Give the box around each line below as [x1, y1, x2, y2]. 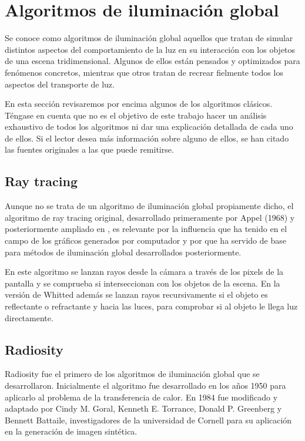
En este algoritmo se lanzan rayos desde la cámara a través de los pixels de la [5, 265, 284, 278]
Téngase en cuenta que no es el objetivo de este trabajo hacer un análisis [5, 109, 267, 121]
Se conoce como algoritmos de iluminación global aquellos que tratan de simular [5, 32, 293, 44]
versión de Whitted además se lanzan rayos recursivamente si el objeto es [5, 288, 268, 301]
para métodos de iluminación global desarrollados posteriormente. [5, 245, 242, 258]
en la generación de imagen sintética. [5, 425, 138, 437]
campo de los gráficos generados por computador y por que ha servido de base [5, 234, 286, 247]
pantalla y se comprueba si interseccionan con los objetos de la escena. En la [5, 277, 280, 289]
